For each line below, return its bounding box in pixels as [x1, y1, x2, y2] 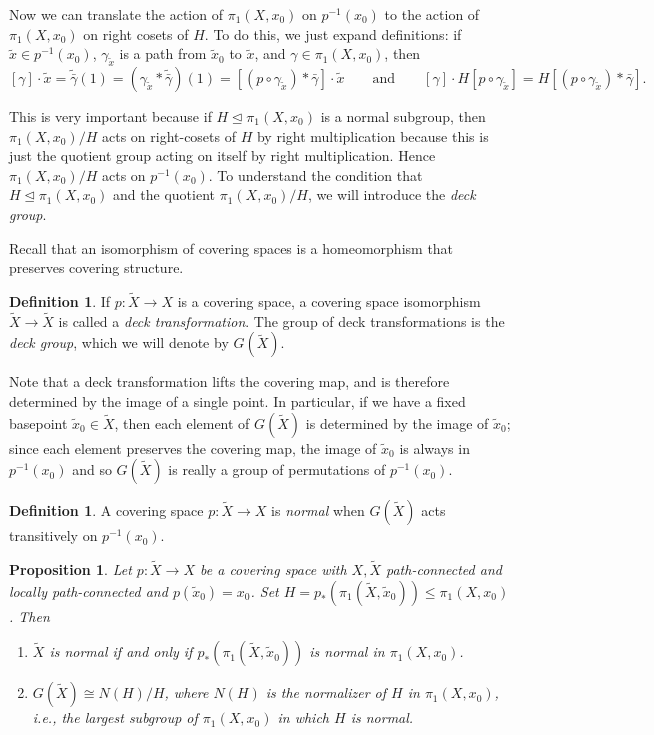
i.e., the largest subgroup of [32, 707, 198, 728]
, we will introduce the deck [307, 184, 476, 205]
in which [277, 707, 330, 728]
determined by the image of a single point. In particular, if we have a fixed [9, 390, 466, 411]
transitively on [9, 525, 98, 546]
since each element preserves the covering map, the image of [9, 437, 377, 458]
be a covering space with [200, 558, 347, 579]
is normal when [271, 500, 365, 521]
